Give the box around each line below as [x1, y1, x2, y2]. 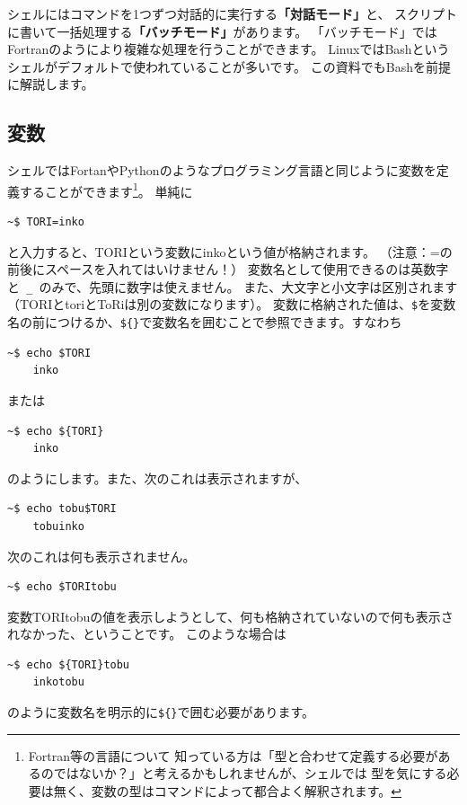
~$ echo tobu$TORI [7, 502, 117, 516]
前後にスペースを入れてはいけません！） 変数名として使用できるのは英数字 [7, 260, 449, 279]
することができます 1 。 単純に [19, 179, 193, 200]
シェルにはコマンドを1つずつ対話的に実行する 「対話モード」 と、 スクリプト [7, 4, 458, 22]
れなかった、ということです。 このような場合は [7, 624, 286, 643]
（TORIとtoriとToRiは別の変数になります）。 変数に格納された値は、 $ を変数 [7, 295, 456, 314]
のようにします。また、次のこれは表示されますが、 [7, 468, 308, 487]
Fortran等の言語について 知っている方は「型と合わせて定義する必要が [28, 746, 438, 765]
